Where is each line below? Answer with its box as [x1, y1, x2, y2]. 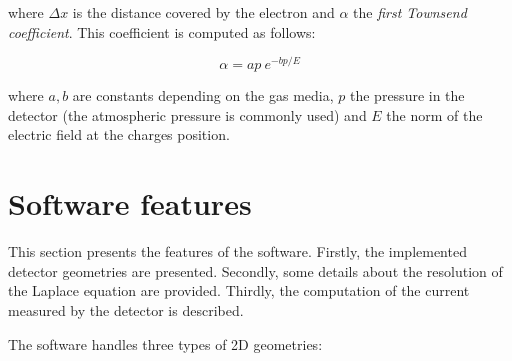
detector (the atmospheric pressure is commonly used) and [8, 104, 367, 125]
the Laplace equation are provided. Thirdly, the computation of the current [8, 280, 470, 301]
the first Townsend [353, 2, 467, 22]
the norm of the [386, 104, 483, 125]
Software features [8, 183, 252, 224]
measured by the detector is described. [8, 299, 244, 320]
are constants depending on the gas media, [72, 85, 334, 106]
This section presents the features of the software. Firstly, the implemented [8, 241, 467, 262]
